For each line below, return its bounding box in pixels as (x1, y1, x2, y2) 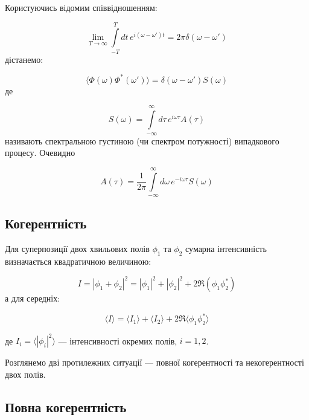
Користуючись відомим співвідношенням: (5, 1, 158, 13)
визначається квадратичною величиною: (5, 254, 151, 267)
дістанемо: (5, 53, 43, 65)
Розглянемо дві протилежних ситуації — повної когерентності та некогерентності (5, 356, 304, 369)
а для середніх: (5, 292, 60, 305)
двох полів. (5, 368, 46, 381)
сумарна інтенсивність (185, 242, 267, 255)
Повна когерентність (5, 398, 127, 416)
